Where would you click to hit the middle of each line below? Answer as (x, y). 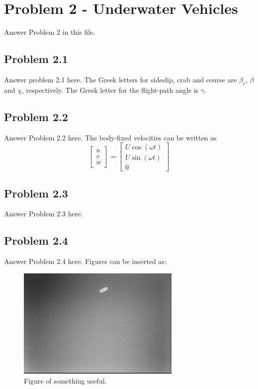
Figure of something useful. (65, 380)
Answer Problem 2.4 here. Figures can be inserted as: (85, 261)
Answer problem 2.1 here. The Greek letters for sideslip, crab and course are (121, 79)
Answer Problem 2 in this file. (50, 32)
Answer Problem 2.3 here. (43, 214)
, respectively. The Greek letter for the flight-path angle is (110, 90)
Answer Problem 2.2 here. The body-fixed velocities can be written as (110, 137)
